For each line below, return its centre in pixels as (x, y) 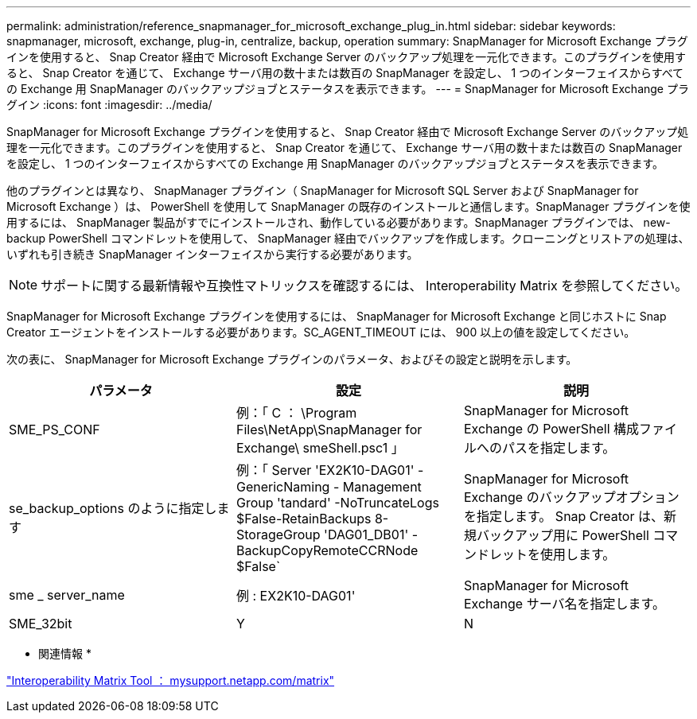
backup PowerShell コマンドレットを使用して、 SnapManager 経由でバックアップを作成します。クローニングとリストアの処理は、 (348, 238)
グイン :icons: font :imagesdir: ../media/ (109, 105)
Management (382, 487)
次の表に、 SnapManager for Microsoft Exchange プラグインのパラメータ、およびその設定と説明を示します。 (292, 359)
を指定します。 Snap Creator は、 (563, 516)
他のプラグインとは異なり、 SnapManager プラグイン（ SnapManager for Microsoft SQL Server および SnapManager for (323, 190)
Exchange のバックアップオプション (571, 497)
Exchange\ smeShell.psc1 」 (320, 448)
